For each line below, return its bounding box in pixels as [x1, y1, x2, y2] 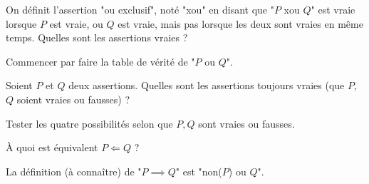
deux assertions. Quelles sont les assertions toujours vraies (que [68, 78, 345, 93]
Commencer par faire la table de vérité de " [6, 53, 195, 68]
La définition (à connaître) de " [6, 163, 142, 178]
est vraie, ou [49, 16, 103, 31]
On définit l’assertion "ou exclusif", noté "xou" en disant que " [6, 2, 274, 16]
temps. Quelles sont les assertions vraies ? [6, 30, 188, 45]
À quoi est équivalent [6, 140, 98, 155]
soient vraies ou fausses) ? [16, 91, 130, 106]
